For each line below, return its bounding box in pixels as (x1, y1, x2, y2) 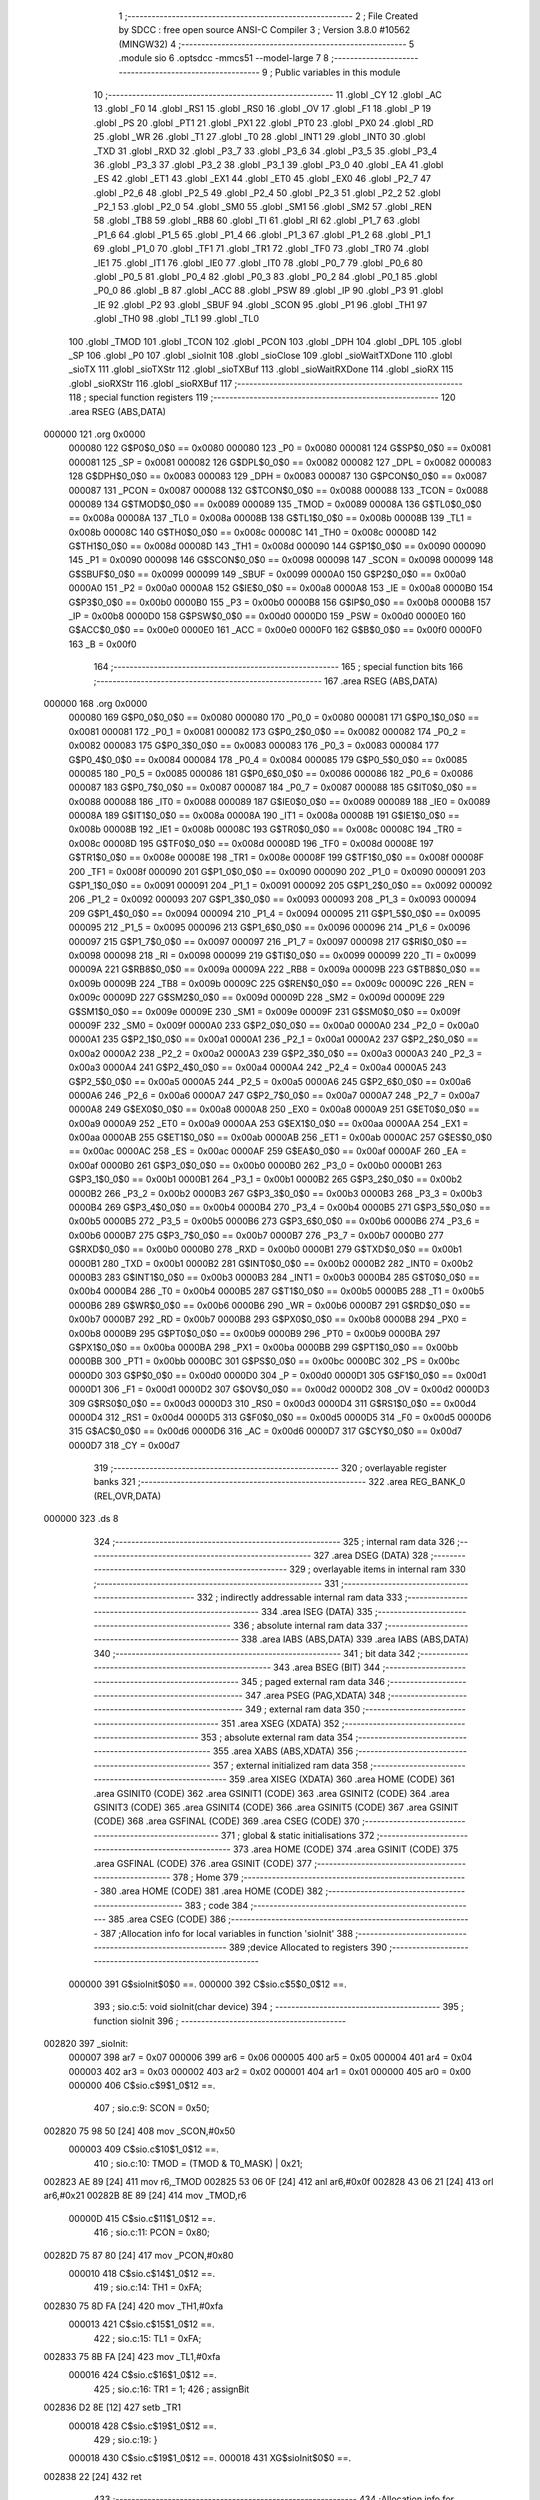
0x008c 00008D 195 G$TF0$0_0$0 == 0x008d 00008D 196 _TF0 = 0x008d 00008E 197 (68, 837, 434, 849)
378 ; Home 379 (172, 1871, 239, 1883)
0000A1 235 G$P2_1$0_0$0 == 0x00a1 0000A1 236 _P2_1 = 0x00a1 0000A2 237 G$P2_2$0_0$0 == (68, 1033, 479, 1045)
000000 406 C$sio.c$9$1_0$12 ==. (68, 2080, 216, 2092)
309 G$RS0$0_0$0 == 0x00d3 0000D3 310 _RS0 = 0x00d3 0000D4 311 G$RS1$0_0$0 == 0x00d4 (68, 1397, 477, 1409)
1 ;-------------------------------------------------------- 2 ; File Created (118, 10, 419, 22)
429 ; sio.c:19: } (93, 2433, 158, 2445)
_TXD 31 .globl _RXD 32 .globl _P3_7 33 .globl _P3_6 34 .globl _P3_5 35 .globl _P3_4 (93, 145, 438, 157)
